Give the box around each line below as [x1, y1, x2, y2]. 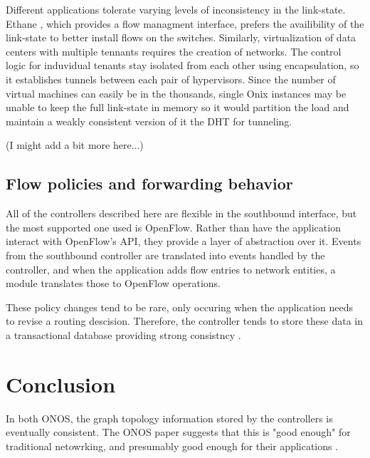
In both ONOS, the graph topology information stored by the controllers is [6, 410, 333, 425]
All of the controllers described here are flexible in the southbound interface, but [6, 206, 357, 221]
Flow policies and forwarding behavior [6, 172, 293, 194]
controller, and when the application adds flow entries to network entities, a [6, 261, 336, 276]
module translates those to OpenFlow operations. [6, 276, 221, 291]
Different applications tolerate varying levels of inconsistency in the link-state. [6, 2, 346, 16]
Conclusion [6, 369, 116, 398]
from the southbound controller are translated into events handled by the [6, 247, 325, 262]
